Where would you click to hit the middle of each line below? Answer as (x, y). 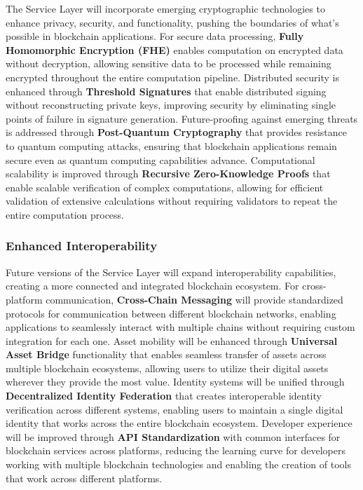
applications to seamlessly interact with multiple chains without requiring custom (180, 327)
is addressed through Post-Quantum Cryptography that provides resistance (177, 132)
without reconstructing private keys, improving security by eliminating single (171, 105)
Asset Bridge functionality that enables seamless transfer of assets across (166, 354)
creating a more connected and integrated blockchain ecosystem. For (152, 286)
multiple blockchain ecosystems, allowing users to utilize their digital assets (167, 368)
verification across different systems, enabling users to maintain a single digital (174, 409)
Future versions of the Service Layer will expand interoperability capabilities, (171, 272)
